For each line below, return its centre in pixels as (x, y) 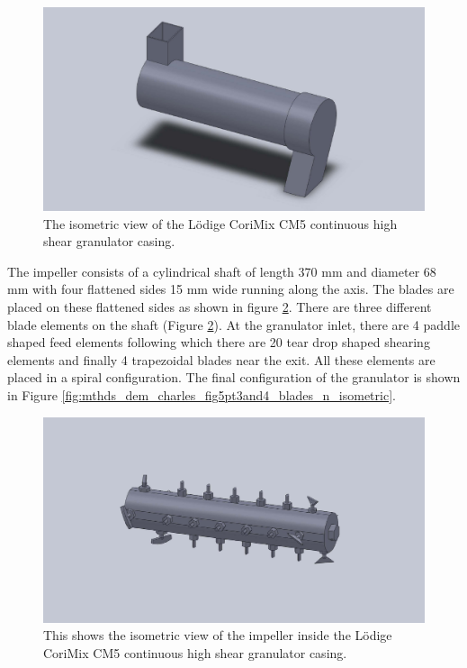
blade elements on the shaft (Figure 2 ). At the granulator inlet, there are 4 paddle (233, 324)
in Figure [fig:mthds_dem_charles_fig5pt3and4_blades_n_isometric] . (202, 395)
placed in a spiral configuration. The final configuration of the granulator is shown (234, 377)
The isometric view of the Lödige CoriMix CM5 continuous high (220, 223)
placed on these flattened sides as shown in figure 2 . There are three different (220, 307)
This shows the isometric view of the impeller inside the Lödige (218, 635)
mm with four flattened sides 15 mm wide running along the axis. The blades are (231, 289)
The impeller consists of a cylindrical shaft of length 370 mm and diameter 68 (222, 271)
